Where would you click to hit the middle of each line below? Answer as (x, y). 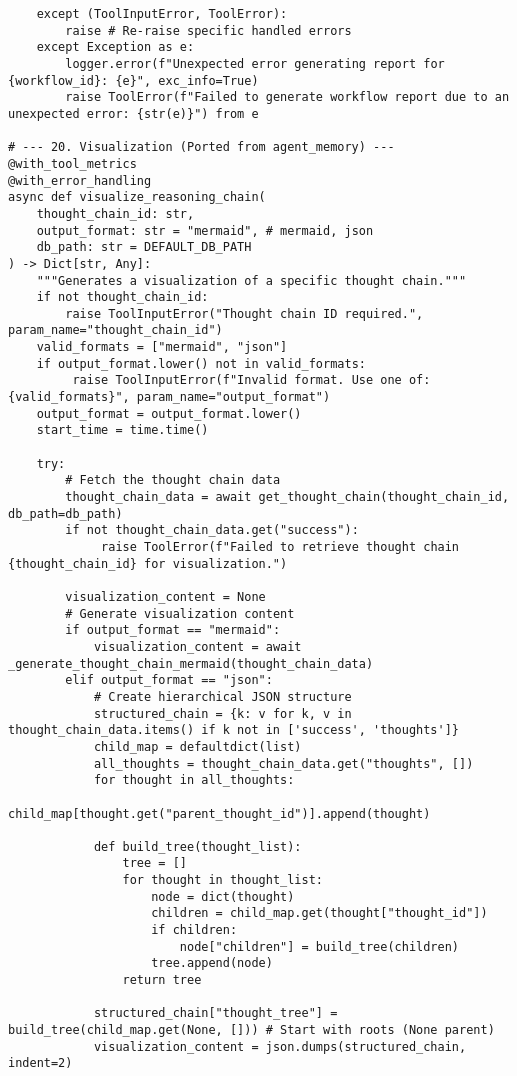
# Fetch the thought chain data (173, 480)
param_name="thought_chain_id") (115, 330)
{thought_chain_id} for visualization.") (148, 563)
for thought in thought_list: (222, 880)
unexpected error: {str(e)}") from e (133, 113)
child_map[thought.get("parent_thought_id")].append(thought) (219, 813)
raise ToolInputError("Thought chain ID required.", (244, 313)
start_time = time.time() (122, 430)
